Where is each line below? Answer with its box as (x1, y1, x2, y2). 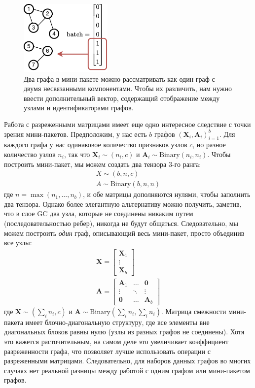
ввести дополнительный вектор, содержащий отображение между (24, 93, 220, 103)
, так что (64, 149, 90, 160)
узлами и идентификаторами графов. (24, 102, 134, 113)
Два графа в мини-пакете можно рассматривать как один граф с (24, 73, 215, 84)
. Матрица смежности (161, 306, 226, 316)
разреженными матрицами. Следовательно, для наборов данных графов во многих (4, 356, 251, 366)
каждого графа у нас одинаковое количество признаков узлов (4, 139, 187, 150)
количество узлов (4, 149, 56, 160)
